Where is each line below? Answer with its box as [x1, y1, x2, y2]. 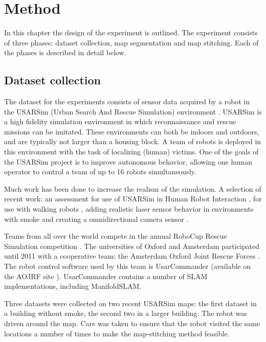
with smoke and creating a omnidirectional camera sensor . [4, 213, 189, 224]
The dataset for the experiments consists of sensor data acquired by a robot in [4, 96, 250, 107]
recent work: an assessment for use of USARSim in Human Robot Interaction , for [4, 193, 262, 204]
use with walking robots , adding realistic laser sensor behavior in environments [4, 203, 254, 214]
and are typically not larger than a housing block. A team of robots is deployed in [4, 136, 261, 147]
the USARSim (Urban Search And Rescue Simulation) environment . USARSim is [4, 106, 262, 117]
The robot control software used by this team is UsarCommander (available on [4, 261, 251, 271]
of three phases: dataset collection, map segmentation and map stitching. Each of [4, 37, 259, 48]
